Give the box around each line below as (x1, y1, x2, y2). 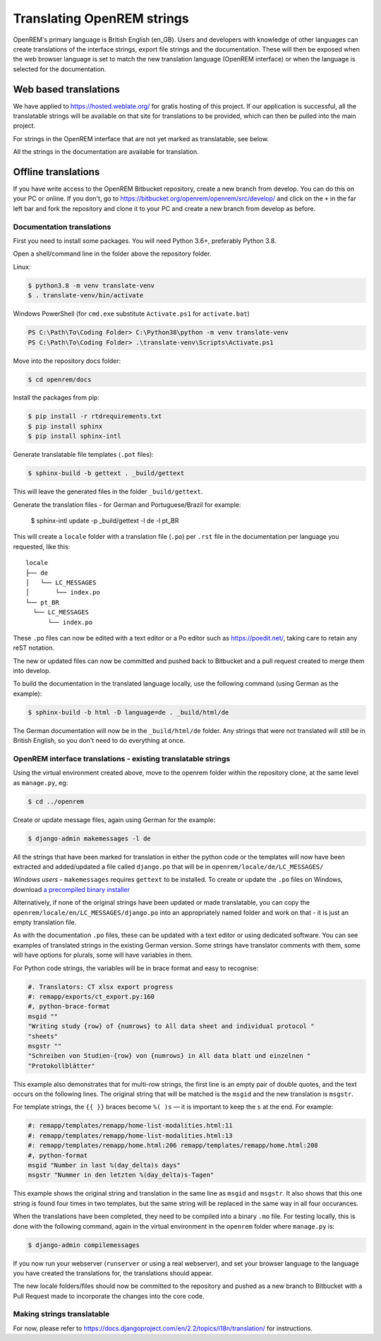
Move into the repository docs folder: (13, 357, 121, 365)
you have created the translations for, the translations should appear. (13, 1268, 213, 1277)
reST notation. (13, 643, 54, 652)
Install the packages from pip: (13, 393, 100, 402)
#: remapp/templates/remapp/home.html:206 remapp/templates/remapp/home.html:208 (28, 1141, 319, 1150)
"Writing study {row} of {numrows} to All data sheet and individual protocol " (28, 1023, 315, 1030)
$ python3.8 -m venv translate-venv (28, 281, 155, 290)
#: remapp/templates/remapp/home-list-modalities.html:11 (28, 1121, 233, 1130)
